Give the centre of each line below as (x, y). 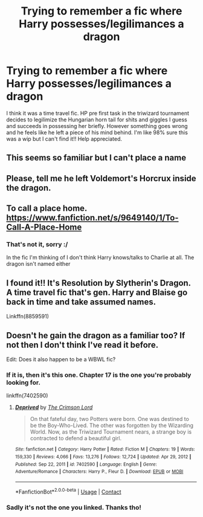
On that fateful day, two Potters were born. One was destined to (109, 419)
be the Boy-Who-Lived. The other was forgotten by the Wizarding (112, 425)
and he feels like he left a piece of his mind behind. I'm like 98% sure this (97, 132)
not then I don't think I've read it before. (82, 345)
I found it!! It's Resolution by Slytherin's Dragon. (99, 283)
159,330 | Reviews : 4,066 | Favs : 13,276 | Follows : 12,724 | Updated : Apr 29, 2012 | (103, 457)
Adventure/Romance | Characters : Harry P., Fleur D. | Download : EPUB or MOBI (99, 472)
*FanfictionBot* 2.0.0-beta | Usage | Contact (68, 491)
